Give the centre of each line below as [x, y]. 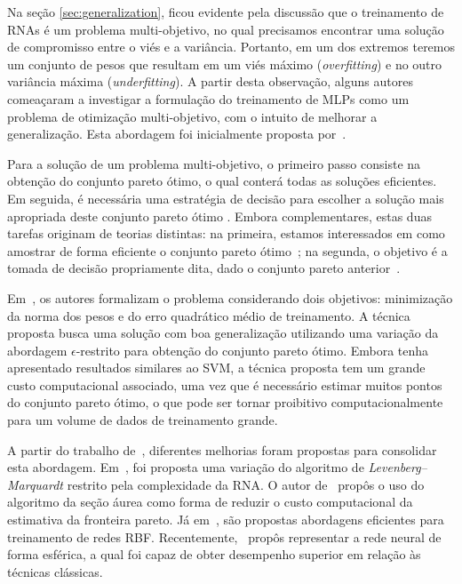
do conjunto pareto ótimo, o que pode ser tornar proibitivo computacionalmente [225, 402]
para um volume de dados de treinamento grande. [143, 420]
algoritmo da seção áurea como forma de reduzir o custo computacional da [210, 502]
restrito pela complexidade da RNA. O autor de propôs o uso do [246, 484]
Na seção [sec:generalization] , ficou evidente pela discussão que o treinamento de [226, 12]
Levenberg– [398, 467]
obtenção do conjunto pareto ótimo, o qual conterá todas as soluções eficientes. [222, 181]
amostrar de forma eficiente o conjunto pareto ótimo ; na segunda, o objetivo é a [227, 250]
